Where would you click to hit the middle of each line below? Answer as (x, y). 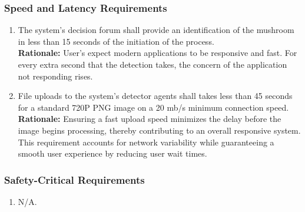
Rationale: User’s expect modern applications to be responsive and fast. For (158, 53)
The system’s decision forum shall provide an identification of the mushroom (156, 30)
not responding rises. (55, 76)
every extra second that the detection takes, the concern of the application (152, 64)
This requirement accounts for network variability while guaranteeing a (146, 142)
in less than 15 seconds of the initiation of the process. (116, 41)
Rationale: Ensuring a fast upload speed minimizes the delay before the (150, 119)
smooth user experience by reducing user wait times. (112, 153)
